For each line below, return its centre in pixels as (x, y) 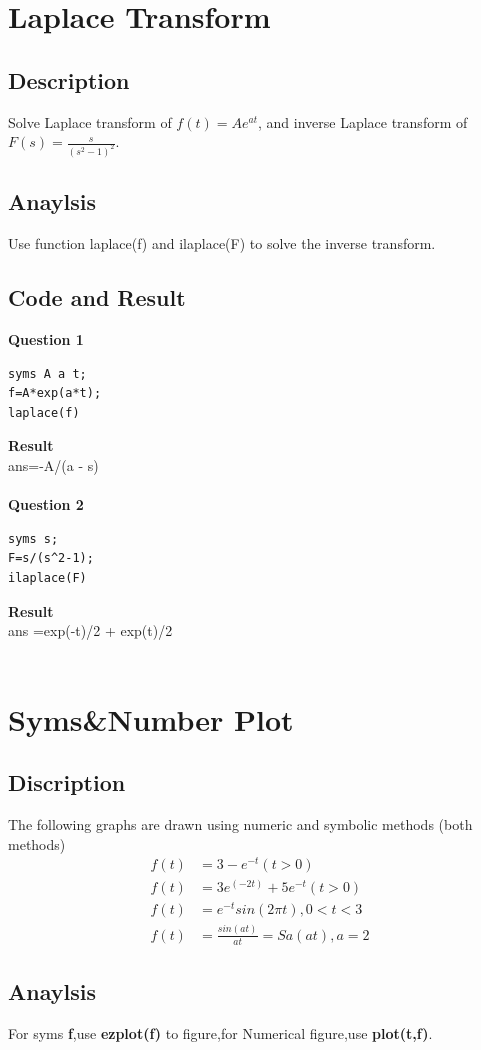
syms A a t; (47, 373)
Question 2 (46, 504)
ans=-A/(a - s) (53, 465)
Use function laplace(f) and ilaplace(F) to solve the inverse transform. (222, 243)
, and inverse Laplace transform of (362, 121)
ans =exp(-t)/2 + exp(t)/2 (90, 630)
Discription (67, 782)
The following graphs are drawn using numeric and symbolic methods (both (240, 823)
